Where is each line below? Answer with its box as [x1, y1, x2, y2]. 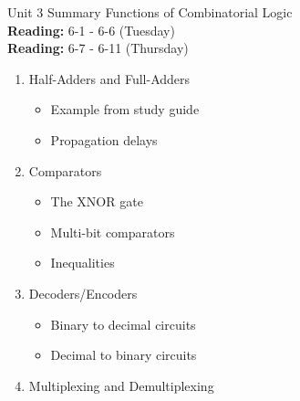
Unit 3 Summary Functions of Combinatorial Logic [7, 3, 293, 21]
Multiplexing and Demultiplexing [28, 375, 214, 395]
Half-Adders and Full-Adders [28, 69, 191, 88]
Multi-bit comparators [50, 222, 175, 241]
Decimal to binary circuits [50, 345, 197, 364]
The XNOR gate [50, 192, 143, 211]
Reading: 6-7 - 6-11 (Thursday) [7, 38, 189, 58]
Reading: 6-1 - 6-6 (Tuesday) [7, 20, 175, 39]
